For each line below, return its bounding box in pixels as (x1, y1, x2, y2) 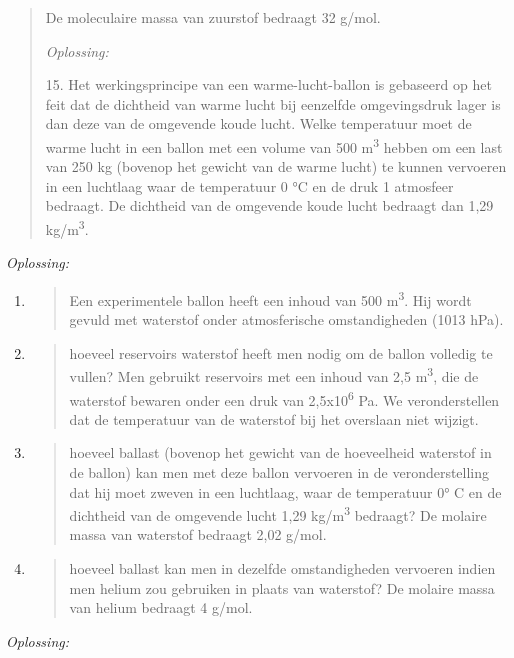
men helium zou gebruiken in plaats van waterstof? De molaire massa (69, 577, 495, 598)
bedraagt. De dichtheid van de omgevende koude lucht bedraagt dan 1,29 (45, 195, 494, 216)
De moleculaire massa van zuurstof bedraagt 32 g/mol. (45, 7, 381, 27)
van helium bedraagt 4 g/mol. (69, 597, 253, 618)
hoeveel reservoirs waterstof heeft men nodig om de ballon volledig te (69, 342, 493, 363)
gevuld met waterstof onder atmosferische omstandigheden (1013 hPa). (69, 309, 504, 330)
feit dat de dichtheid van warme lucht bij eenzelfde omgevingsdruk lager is (45, 93, 501, 114)
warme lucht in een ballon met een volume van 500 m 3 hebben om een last (45, 133, 503, 157)
